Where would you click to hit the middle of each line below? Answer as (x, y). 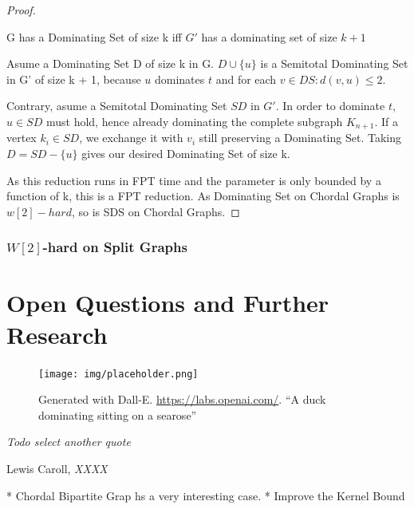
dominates (179, 79)
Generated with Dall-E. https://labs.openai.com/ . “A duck (182, 399)
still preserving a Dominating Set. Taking (300, 138)
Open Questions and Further (168, 303)
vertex (22, 138)
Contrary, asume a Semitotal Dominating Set (117, 106)
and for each (246, 79)
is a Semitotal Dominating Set (334, 63)
